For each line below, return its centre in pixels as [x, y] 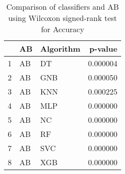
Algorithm [60, 48]
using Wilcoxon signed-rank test [62, 18]
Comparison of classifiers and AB [63, 7]
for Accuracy [62, 29]
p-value [103, 48]
